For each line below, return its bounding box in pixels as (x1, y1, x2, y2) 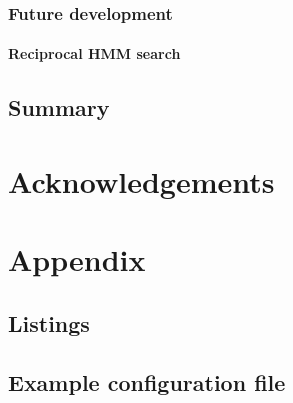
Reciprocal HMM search (8, 43, 181, 64)
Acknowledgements (8, 161, 275, 201)
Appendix (8, 239, 146, 280)
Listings (8, 307, 90, 338)
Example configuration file (8, 366, 286, 397)
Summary (8, 92, 110, 123)
